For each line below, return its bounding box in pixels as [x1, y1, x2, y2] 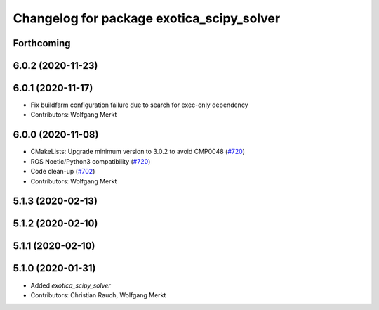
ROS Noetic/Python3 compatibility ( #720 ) [30, 157, 151, 165]
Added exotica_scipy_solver [30, 281, 112, 290]
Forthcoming [13, 37, 71, 49]
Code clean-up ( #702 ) [30, 167, 95, 176]
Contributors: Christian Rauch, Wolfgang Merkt [30, 290, 166, 299]
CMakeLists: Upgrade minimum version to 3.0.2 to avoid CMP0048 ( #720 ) [30, 148, 246, 156]
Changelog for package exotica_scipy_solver [13, 11, 281, 26]
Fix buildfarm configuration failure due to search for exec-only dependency [30, 101, 248, 109]
